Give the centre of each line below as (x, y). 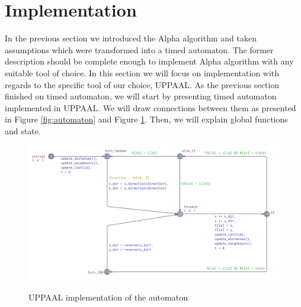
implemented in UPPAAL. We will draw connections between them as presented (150, 107)
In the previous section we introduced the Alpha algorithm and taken (131, 38)
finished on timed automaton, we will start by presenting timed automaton (141, 96)
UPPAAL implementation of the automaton (108, 297)
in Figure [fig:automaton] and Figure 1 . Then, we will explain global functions (146, 119)
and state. (23, 130)
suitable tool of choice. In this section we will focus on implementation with (142, 72)
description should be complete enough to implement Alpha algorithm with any (149, 61)
